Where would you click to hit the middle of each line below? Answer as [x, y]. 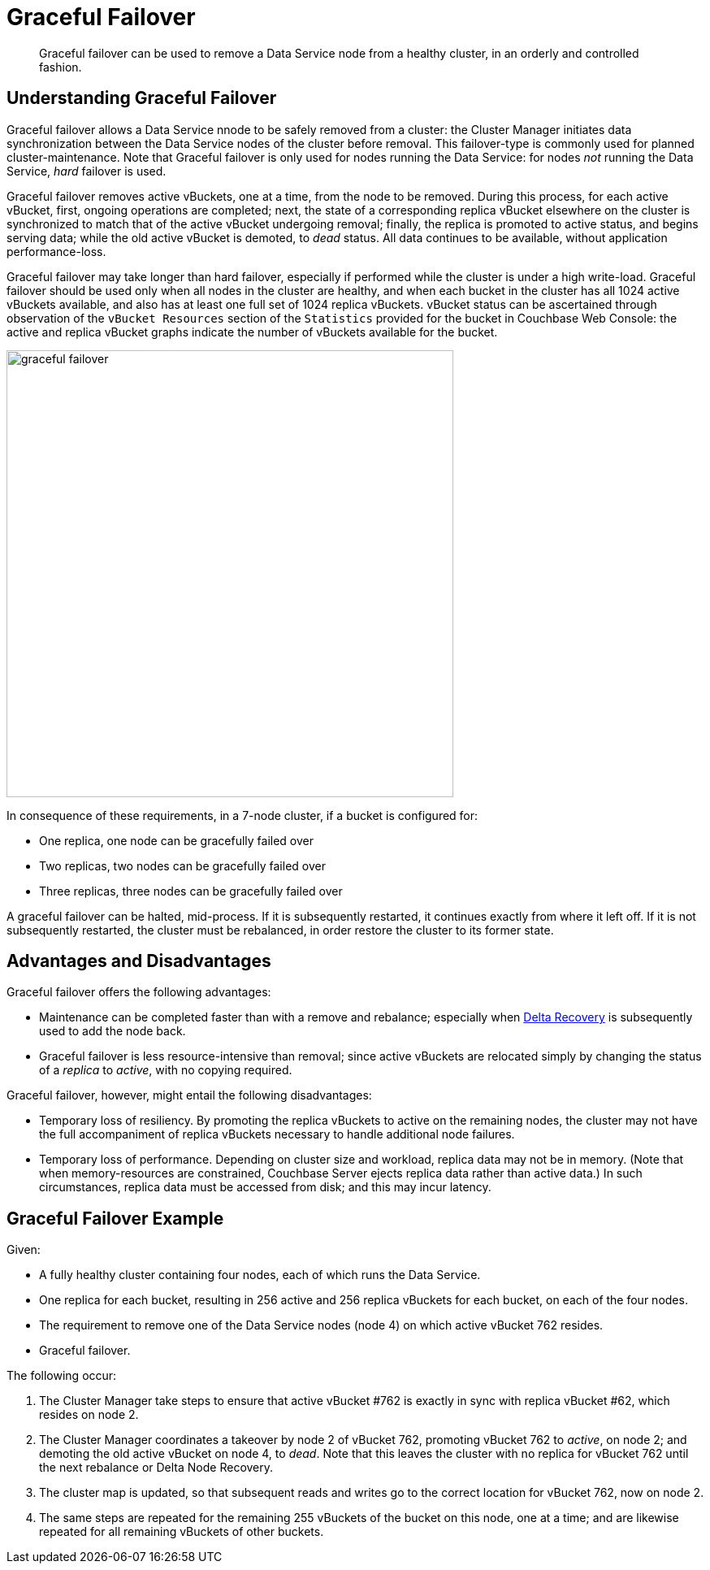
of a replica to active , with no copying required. [166, 1070]
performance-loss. [56, 251]
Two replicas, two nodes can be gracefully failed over [182, 865]
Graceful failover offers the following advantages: [139, 992]
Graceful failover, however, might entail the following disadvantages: [189, 1095]
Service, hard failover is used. [87, 171]
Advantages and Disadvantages [139, 961]
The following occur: [62, 1376]
